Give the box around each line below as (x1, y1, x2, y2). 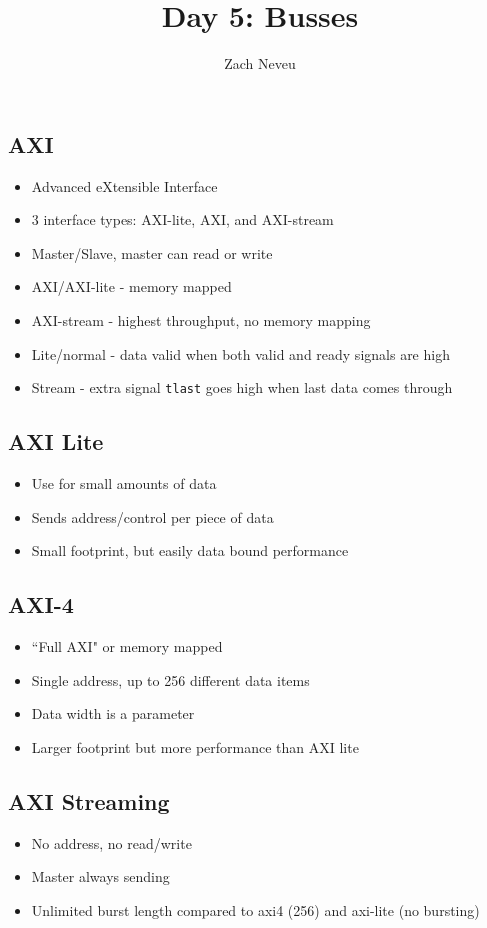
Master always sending (31, 866, 170, 887)
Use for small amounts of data (31, 472, 217, 493)
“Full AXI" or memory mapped (31, 635, 223, 656)
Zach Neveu (224, 53, 296, 74)
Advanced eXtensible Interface (31, 175, 218, 196)
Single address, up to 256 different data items (31, 669, 310, 690)
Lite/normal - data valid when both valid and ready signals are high (31, 343, 450, 364)
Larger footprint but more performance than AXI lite (31, 736, 359, 757)
